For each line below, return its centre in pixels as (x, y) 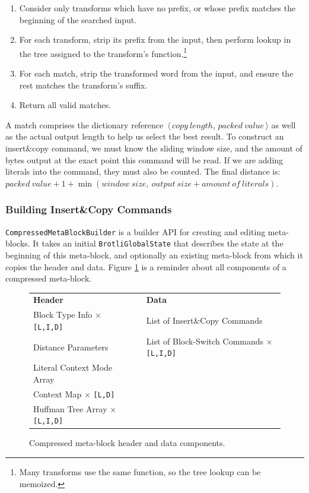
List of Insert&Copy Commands (204, 320)
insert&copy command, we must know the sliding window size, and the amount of (154, 148)
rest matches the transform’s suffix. (83, 85)
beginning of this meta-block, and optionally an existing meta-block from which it (154, 255)
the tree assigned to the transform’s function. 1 (103, 52)
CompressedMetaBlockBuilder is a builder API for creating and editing (136, 231)
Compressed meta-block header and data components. (127, 443)
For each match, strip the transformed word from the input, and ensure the (156, 73)
